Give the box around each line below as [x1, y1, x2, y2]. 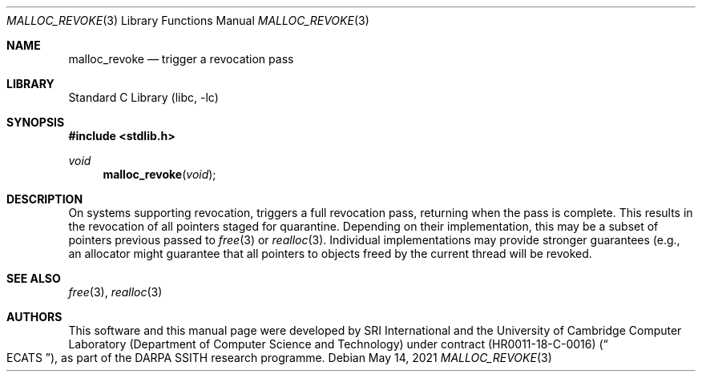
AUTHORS [6, 310, 63, 324]
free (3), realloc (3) [68, 285, 163, 299]
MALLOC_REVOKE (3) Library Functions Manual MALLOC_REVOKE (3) [6, 14, 369, 27]
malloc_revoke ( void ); [103, 167, 216, 181]
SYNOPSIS [6, 115, 65, 129]
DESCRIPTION [6, 192, 83, 206]
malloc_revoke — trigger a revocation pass [68, 52, 294, 66]
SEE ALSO [6, 271, 61, 285]
